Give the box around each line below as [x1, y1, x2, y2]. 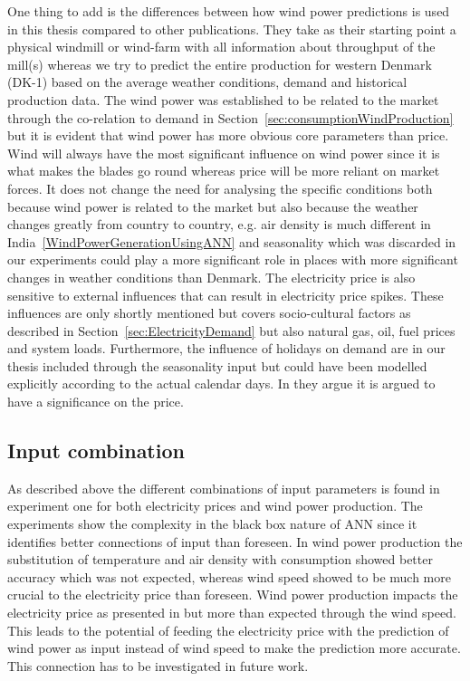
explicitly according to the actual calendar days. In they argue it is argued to [7, 374, 436, 393]
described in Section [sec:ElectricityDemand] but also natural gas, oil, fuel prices [7, 321, 456, 340]
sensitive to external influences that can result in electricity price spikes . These [7, 285, 444, 304]
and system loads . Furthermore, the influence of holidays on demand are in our [7, 339, 446, 358]
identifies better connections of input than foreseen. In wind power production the [7, 532, 463, 551]
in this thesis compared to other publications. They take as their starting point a [7, 19, 456, 38]
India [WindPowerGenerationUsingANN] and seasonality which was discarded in [7, 232, 456, 251]
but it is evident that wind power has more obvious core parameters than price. [7, 126, 449, 145]
